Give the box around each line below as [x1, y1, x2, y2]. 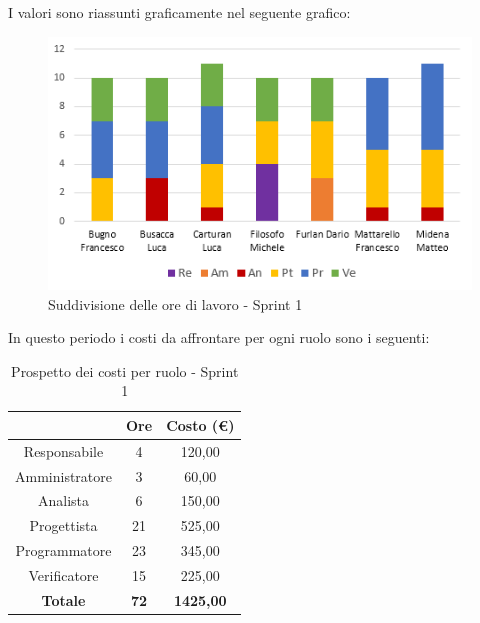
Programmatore [15, 540, 112, 561]
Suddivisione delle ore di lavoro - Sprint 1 [48, 293, 303, 314]
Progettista [29, 515, 98, 536]
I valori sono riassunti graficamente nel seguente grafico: [8, 2, 351, 22]
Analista [37, 490, 90, 511]
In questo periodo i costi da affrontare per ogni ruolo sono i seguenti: [8, 327, 430, 348]
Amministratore [15, 465, 112, 486]
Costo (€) [166, 414, 235, 435]
